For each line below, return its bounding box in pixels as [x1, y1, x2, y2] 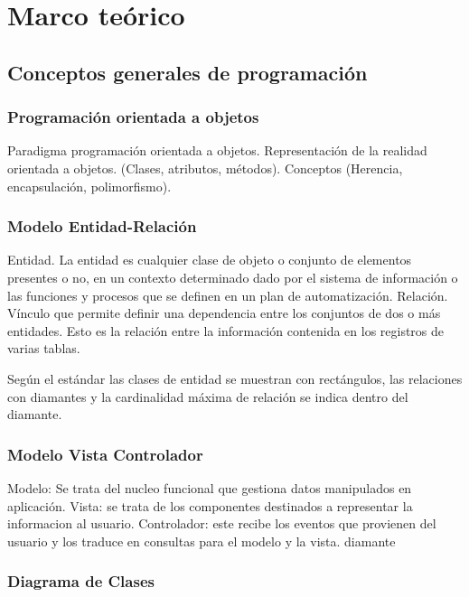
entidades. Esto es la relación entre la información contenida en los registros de [7, 321, 445, 340]
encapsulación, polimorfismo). [7, 176, 172, 195]
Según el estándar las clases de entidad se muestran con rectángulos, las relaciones [7, 368, 463, 387]
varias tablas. [7, 339, 80, 358]
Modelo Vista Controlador [7, 443, 203, 465]
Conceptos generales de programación [7, 58, 368, 86]
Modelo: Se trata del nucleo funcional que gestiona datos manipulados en [7, 478, 412, 497]
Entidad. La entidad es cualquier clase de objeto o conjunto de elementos [7, 250, 412, 269]
